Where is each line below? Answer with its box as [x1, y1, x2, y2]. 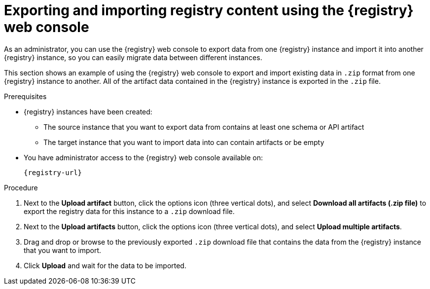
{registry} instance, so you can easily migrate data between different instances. [4, 53, 262, 62]
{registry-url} [24, 168, 82, 177]
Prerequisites [4, 92, 47, 101]
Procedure [4, 183, 38, 192]
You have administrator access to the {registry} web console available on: [24, 153, 263, 162]
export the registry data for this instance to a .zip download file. [24, 207, 235, 216]
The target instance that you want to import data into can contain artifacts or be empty [43, 138, 324, 146]
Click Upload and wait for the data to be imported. [24, 261, 186, 270]
